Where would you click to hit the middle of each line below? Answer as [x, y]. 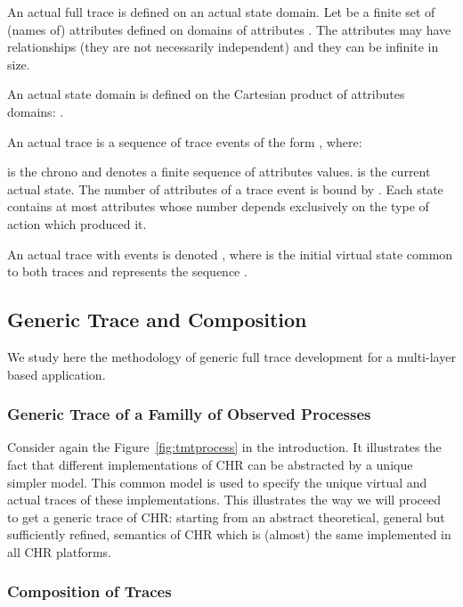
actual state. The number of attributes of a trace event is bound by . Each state [225, 189]
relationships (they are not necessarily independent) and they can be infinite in [223, 47]
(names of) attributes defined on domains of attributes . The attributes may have [229, 29]
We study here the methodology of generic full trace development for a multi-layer [231, 356]
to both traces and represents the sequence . [127, 271]
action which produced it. [77, 223]
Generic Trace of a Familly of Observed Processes [189, 414]
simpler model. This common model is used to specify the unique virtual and [217, 482]
